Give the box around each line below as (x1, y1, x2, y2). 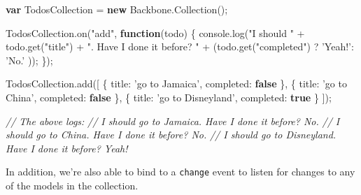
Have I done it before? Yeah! (6, 140, 128, 155)
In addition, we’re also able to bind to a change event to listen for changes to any (6, 164, 355, 179)
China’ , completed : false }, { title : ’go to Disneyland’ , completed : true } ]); (6, 89, 332, 104)
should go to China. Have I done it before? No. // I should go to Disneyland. (6, 127, 337, 142)
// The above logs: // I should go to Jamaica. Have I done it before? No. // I (6, 113, 340, 128)
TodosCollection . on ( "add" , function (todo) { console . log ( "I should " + (6, 25, 305, 40)
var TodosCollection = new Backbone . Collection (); (6, 2, 228, 16)
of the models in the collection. (6, 178, 139, 192)
